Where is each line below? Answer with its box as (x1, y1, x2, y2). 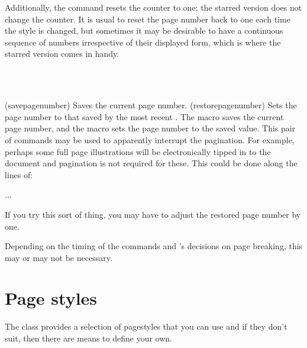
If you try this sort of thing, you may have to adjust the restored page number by (5, 208, 301, 220)
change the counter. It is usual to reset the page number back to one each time (5, 12, 290, 25)
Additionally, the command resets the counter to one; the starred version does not (5, 1, 302, 13)
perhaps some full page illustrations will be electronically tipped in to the (5, 145, 271, 157)
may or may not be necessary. (5, 251, 112, 263)
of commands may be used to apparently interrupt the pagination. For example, (5, 133, 295, 146)
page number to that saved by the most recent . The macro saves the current (5, 110, 284, 123)
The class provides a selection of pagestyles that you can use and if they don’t (5, 320, 287, 333)
